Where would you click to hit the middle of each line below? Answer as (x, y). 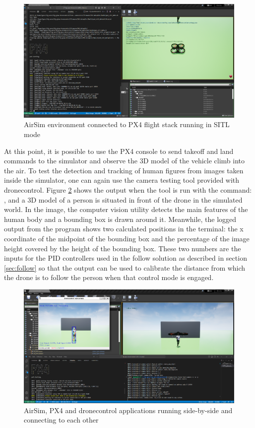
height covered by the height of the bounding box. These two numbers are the (123, 248)
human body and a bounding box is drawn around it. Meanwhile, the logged (120, 219)
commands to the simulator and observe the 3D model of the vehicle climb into (125, 161)
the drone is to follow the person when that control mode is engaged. (109, 277)
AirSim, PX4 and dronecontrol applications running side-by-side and (128, 410)
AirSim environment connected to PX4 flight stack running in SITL (127, 124)
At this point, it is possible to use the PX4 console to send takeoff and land (119, 151)
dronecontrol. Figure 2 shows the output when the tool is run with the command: (128, 189)
